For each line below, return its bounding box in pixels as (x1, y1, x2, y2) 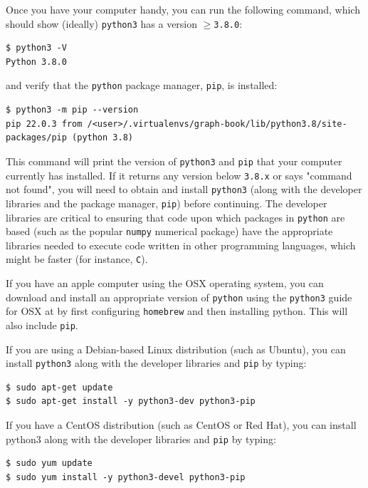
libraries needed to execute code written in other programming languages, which (6, 237, 356, 252)
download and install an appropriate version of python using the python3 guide (6, 289, 352, 304)
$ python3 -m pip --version (6, 105, 139, 115)
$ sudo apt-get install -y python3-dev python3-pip (6, 396, 256, 407)
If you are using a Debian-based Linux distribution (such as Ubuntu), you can (6, 341, 346, 356)
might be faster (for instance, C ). (6, 251, 148, 266)
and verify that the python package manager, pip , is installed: (6, 78, 278, 93)
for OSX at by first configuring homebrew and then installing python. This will (6, 303, 348, 318)
